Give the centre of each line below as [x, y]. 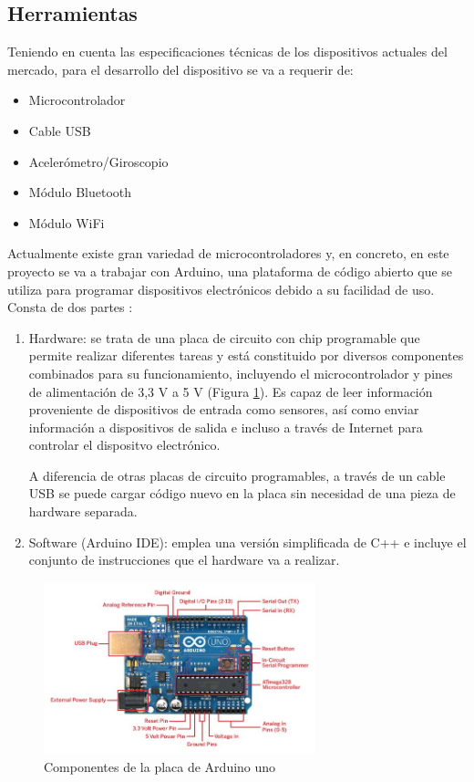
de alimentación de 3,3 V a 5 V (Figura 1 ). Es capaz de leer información [231, 391]
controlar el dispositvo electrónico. [124, 445]
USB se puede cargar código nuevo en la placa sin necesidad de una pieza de [242, 493]
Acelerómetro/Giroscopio [98, 161]
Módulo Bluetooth [80, 192]
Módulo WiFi [67, 222]
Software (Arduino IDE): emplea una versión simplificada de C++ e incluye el [247, 542]
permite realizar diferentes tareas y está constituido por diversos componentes [246, 355]
